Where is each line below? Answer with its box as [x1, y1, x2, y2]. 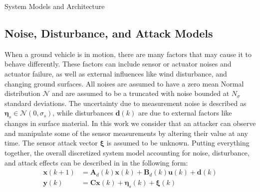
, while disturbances [52, 107, 113, 118]
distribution [4, 88, 40, 98]
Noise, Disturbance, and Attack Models [4, 25, 213, 40]
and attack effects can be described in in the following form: [4, 157, 188, 167]
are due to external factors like [138, 107, 232, 118]
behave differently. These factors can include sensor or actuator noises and [4, 58, 232, 69]
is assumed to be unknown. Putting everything [106, 137, 250, 148]
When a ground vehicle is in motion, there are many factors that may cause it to [4, 48, 252, 59]
